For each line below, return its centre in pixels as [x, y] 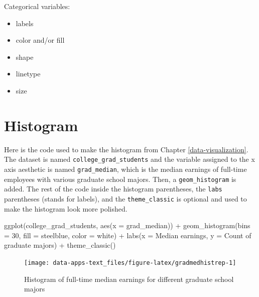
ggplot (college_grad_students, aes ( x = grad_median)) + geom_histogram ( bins [127, 225]
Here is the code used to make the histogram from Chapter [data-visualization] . [126, 149]
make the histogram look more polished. [66, 208]
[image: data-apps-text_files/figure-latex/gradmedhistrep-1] [130, 263]
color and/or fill [40, 40]
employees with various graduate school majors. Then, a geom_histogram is [120, 179]
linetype [28, 74]
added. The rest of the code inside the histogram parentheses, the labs [113, 189]
